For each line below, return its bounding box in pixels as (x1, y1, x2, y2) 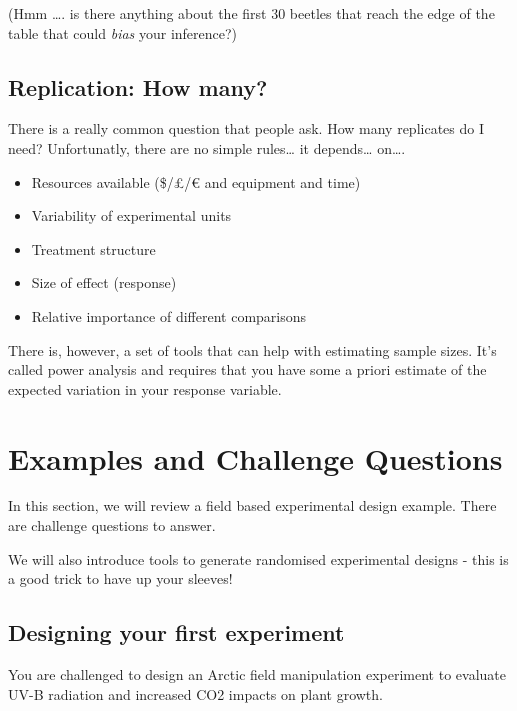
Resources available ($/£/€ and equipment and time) (31, 171, 361, 192)
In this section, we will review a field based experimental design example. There (8, 495, 497, 516)
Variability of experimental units (31, 205, 232, 226)
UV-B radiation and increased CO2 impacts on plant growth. (8, 683, 383, 704)
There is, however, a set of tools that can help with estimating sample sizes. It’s (8, 339, 497, 360)
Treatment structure (31, 238, 156, 259)
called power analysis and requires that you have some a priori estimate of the (8, 359, 487, 380)
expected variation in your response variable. (8, 378, 282, 399)
